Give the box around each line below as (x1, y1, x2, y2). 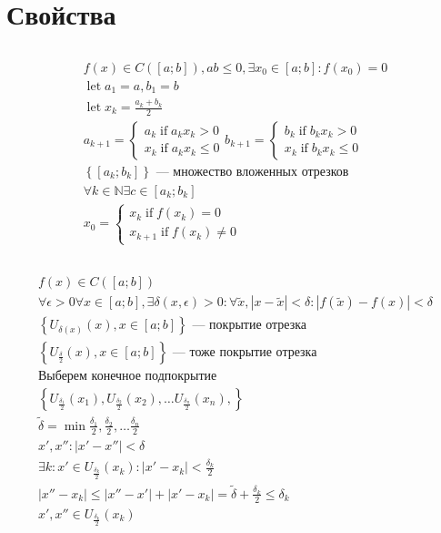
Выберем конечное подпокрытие (37, 369, 217, 383)
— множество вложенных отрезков (155, 165, 349, 179)
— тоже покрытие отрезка (172, 345, 317, 359)
